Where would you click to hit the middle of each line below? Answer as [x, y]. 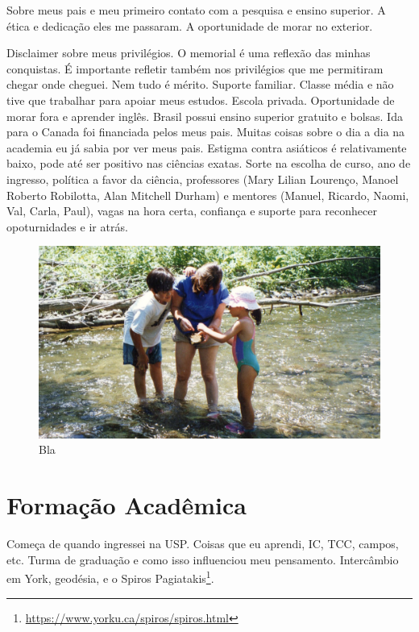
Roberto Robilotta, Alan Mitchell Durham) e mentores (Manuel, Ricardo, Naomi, [208, 195]
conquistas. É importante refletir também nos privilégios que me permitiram [195, 68]
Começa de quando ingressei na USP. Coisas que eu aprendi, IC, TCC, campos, [203, 544]
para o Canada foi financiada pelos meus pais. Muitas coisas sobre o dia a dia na [206, 132]
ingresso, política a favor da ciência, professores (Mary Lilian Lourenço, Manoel [203, 179]
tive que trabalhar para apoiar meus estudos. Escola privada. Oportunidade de [201, 100]
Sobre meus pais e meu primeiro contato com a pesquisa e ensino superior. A [196, 10]
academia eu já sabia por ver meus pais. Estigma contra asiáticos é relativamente [207, 147]
